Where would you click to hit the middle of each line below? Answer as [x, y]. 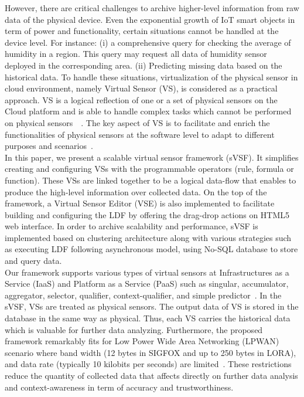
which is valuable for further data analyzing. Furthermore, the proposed [134, 329]
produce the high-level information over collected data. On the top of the [136, 191]
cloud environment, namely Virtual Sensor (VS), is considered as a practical [141, 88]
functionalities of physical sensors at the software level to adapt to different [140, 134]
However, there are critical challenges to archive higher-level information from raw [152, 8]
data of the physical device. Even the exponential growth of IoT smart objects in [150, 19]
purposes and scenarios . [49, 146]
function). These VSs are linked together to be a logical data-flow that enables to [151, 180]
